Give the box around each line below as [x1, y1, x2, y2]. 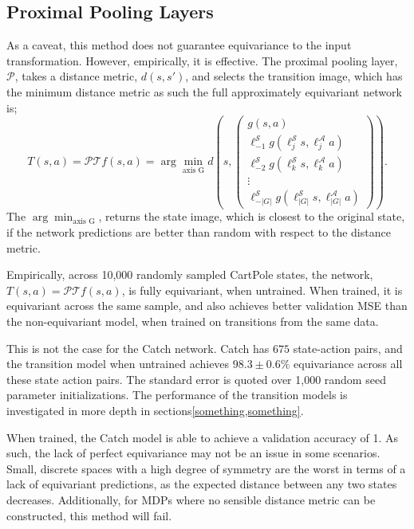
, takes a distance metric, [14, 68, 138, 84]
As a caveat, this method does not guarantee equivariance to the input [6, 37, 352, 53]
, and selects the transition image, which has [185, 68, 403, 84]
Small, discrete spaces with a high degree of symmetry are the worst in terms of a [6, 460, 406, 476]
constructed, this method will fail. [6, 507, 172, 523]
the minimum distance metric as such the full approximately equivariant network [6, 83, 402, 100]
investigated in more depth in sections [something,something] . [6, 402, 304, 418]
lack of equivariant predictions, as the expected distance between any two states [6, 476, 397, 492]
